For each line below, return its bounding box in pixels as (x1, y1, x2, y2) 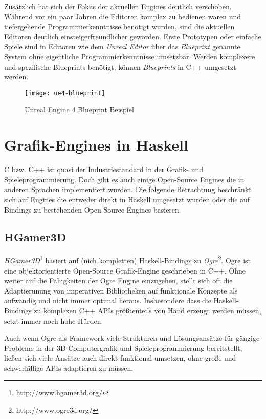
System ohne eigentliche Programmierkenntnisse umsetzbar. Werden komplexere (4, 51, 255, 61)
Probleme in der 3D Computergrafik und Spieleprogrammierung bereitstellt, (4, 342, 242, 353)
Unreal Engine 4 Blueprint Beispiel (25, 104, 134, 115)
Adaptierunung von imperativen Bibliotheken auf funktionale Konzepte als (4, 285, 238, 296)
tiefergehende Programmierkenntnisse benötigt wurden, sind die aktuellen (4, 21, 235, 32)
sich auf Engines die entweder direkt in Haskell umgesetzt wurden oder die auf (4, 194, 250, 204)
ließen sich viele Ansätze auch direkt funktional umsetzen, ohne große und (4, 352, 236, 363)
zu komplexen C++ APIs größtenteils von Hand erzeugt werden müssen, (34, 305, 261, 316)
